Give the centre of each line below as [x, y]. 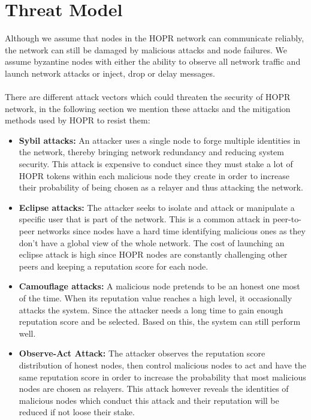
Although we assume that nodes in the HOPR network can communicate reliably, [155, 38]
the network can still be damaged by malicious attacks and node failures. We [146, 49]
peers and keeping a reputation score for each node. [114, 266]
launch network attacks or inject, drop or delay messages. [110, 73]
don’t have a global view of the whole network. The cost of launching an [152, 242]
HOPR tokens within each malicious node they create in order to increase [154, 175]
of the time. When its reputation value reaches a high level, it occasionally [155, 298]
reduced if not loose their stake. [77, 412]
